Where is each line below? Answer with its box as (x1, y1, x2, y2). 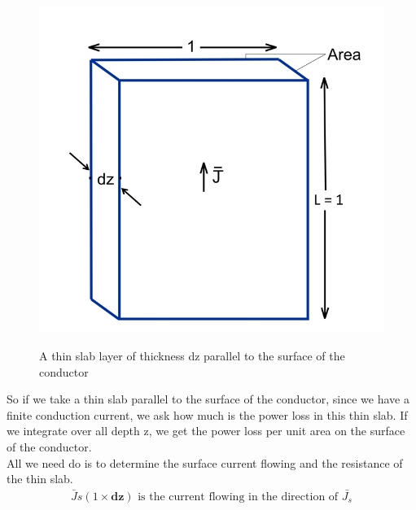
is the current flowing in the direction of (138, 491, 339, 503)
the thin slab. (7, 470, 73, 487)
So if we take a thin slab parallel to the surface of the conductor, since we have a (7, 390, 409, 408)
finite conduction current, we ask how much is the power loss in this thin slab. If (7, 406, 408, 423)
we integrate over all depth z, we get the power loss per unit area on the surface (7, 422, 405, 439)
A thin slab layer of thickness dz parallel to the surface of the (39, 347, 345, 364)
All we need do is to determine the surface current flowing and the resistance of (7, 454, 403, 471)
